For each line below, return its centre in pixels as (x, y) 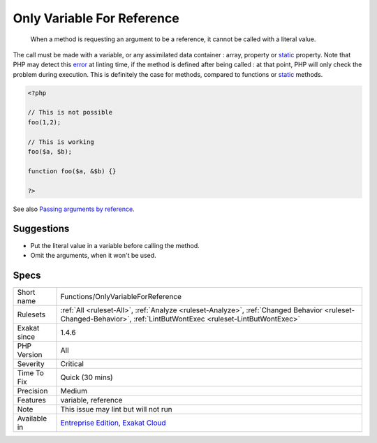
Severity (31, 363)
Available (32, 418)
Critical (72, 363)
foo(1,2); (44, 122)
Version (30, 354)
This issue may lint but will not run (116, 409)
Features (32, 400)
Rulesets (31, 314)
